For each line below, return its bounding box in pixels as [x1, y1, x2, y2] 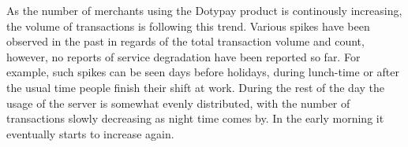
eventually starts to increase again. [6, 125, 174, 141]
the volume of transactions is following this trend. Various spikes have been [6, 17, 370, 34]
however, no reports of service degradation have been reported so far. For [6, 48, 361, 64]
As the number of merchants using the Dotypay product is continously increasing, [6, 2, 402, 18]
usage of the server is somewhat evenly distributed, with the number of [6, 94, 350, 111]
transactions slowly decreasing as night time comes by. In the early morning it [6, 110, 384, 127]
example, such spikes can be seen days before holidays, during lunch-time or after [6, 64, 399, 80]
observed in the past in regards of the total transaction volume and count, [6, 33, 365, 50]
